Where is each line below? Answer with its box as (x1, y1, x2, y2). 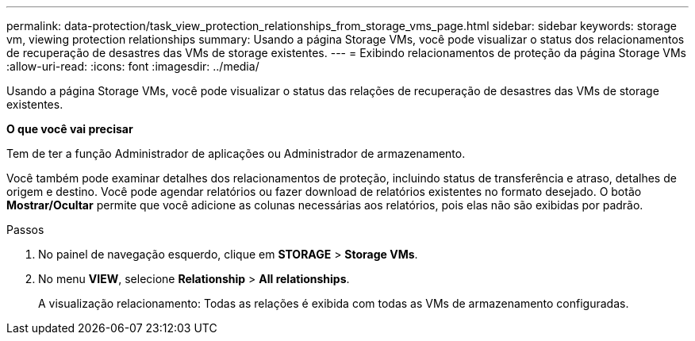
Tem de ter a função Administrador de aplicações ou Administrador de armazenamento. (6, 147, 466, 160)
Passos (6, 223, 44, 236)
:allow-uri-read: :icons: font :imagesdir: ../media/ (6, 59, 259, 73)
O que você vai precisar (6, 122, 133, 136)
